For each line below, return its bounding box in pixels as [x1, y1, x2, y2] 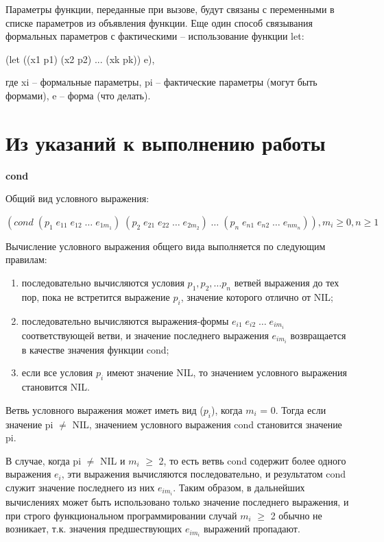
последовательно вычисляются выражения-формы [21, 313, 229, 328]
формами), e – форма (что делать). [5, 88, 151, 102]
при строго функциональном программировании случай [5, 508, 237, 522]
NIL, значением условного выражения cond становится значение [72, 417, 342, 431]
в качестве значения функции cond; [21, 342, 169, 356]
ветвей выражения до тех [234, 275, 339, 290]
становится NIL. [21, 380, 90, 394]
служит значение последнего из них [5, 480, 155, 494]
